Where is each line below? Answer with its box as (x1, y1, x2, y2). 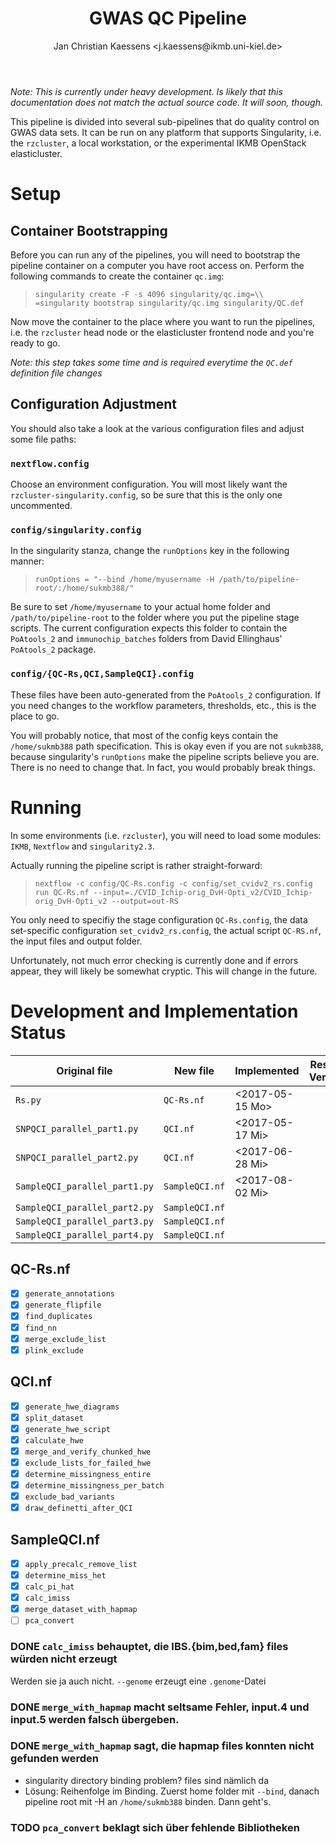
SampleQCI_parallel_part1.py (15, 1180, 154, 1192)
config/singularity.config (10, 524, 142, 536)
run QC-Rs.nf (34, 887, 90, 897)
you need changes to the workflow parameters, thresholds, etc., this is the (10, 699, 317, 711)
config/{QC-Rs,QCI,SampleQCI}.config (10, 668, 195, 680)
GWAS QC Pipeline (89, 7, 247, 30)
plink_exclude (24, 1345, 84, 1356)
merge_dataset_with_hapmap (24, 1605, 138, 1615)
